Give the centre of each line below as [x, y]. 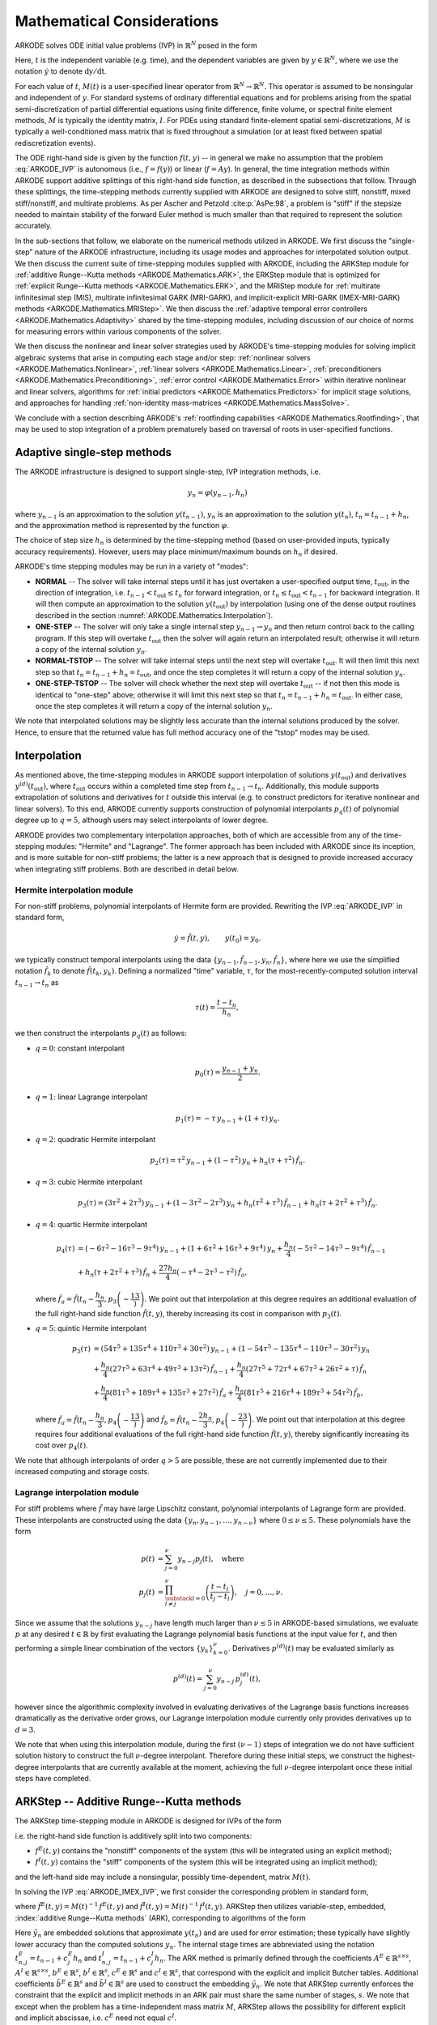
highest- [401, 1756]
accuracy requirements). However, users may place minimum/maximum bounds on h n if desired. [176, 552]
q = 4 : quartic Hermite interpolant [91, 1224]
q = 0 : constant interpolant [80, 1048]
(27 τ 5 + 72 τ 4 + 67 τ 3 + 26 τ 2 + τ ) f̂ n [306, 1369]
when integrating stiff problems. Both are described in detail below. [127, 869]
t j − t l [220, 1597]
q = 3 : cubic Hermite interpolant [89, 1182]
